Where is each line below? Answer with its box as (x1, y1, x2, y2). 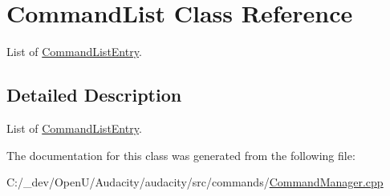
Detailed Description (6, 82, 182, 107)
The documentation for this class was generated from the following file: (6, 146, 355, 163)
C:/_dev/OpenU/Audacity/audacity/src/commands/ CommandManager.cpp (6, 174, 384, 190)
